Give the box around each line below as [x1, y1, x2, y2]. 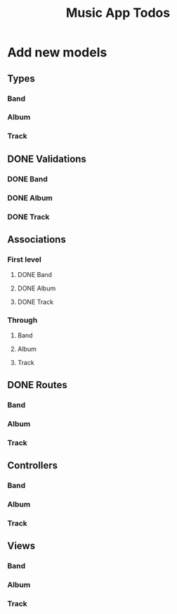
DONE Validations [7, 153, 86, 165]
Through [7, 315, 38, 325]
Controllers [7, 459, 58, 472]
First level [7, 255, 42, 264]
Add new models [7, 44, 107, 60]
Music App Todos [65, 5, 171, 21]
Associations [7, 234, 67, 245]
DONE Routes [7, 378, 68, 391]
